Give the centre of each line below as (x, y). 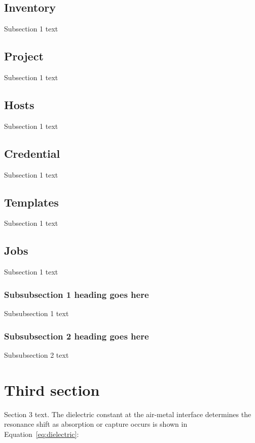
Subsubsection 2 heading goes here (77, 336)
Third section (52, 389)
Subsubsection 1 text (37, 313)
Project (24, 56)
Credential (32, 153)
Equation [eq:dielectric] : (42, 434)
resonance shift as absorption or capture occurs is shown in (96, 424)
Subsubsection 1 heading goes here (77, 294)
